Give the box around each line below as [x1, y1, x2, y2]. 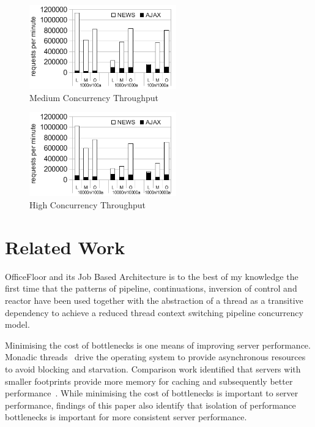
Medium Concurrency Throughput [29, 91, 158, 104]
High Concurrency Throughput [29, 198, 146, 211]
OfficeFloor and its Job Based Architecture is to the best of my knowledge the [5, 270, 298, 282]
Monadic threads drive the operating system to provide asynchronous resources [5, 350, 306, 363]
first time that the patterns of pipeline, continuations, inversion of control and [5, 282, 297, 295]
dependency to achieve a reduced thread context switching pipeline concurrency [5, 306, 303, 319]
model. [5, 318, 30, 331]
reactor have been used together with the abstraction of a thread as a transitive [5, 293, 303, 306]
